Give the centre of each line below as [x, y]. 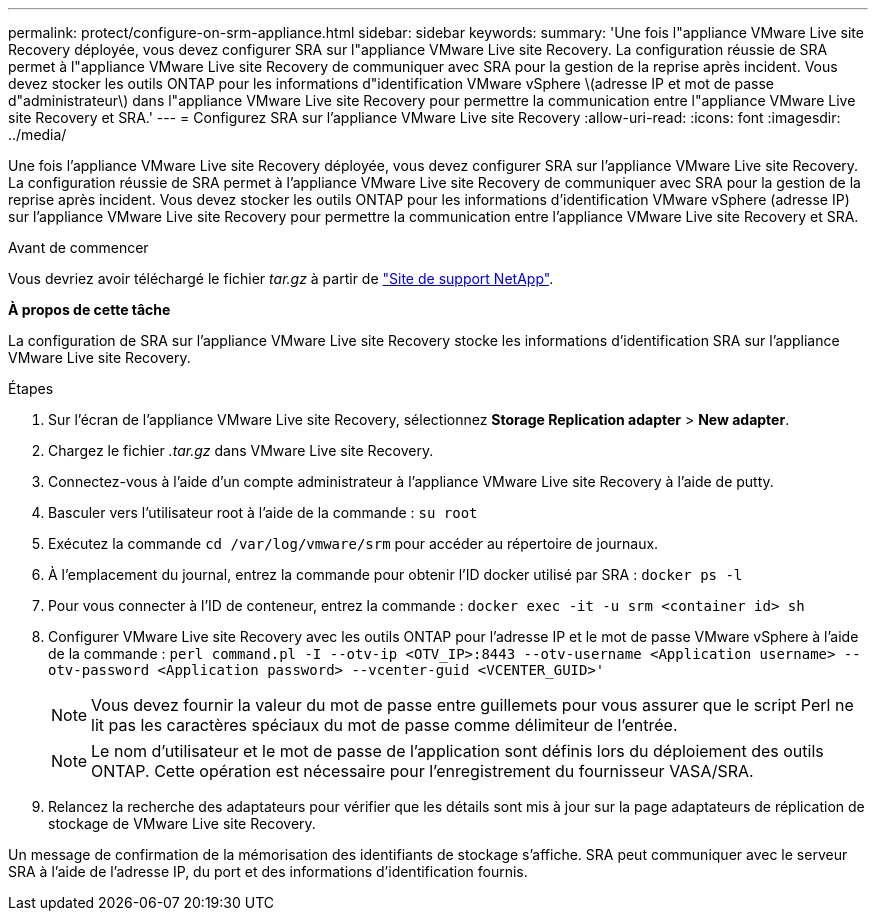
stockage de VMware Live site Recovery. [182, 823]
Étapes [31, 388]
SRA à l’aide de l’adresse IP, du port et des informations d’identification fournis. [268, 871]
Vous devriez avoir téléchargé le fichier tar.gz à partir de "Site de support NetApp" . [281, 278]
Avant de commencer [78, 247]
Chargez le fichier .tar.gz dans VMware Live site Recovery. [241, 450]
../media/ [37, 134]
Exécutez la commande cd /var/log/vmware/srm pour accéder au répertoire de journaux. [353, 543]
